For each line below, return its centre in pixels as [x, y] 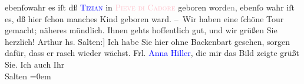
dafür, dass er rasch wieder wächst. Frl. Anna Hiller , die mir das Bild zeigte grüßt [152, 53]
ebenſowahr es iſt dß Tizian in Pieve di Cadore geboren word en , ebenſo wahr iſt [150, 7]
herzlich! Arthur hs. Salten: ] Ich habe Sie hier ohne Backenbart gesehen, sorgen [148, 41]
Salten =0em [28, 76]
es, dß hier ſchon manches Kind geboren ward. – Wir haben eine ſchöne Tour [144, 18]
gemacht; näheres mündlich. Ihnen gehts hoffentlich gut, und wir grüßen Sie [141, 30]
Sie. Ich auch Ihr [35, 64]
